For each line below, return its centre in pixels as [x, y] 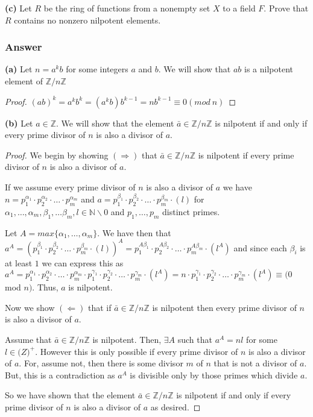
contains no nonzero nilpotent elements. [87, 20]
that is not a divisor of [255, 363]
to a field [239, 8]
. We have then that [134, 232]
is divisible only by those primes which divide [214, 375]
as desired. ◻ [175, 406]
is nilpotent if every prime [246, 155]
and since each [260, 247]
